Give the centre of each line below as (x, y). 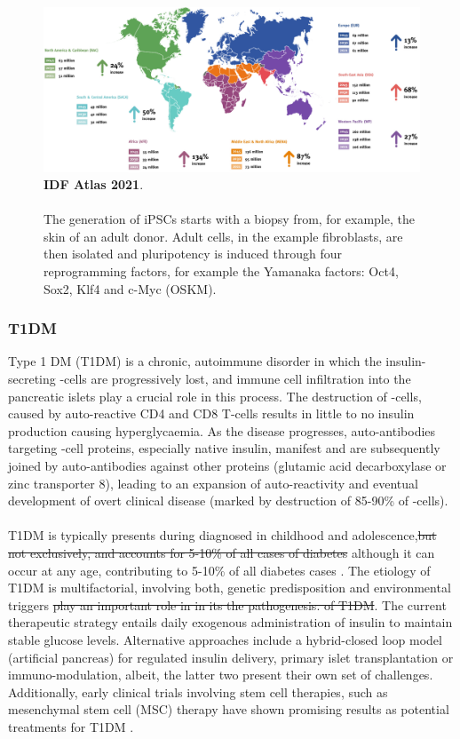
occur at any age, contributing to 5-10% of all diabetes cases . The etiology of (219, 570)
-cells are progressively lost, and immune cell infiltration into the (235, 379)
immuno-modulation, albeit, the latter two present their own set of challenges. (221, 675)
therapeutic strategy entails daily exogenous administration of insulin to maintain (230, 622)
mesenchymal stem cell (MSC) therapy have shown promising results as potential (229, 709)
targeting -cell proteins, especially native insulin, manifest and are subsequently (224, 448)
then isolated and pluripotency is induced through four (193, 254)
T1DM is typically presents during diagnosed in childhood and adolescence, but (222, 535)
